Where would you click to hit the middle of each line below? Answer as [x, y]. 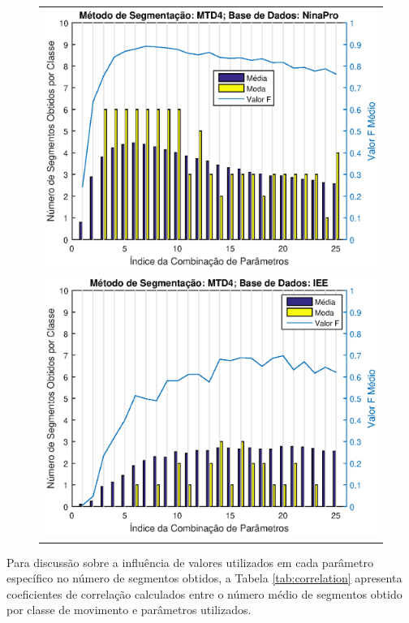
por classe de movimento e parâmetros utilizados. [129, 610]
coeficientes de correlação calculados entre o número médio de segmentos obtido [204, 593]
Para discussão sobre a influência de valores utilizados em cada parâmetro [190, 562]
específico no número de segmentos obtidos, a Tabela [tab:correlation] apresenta [204, 578]
